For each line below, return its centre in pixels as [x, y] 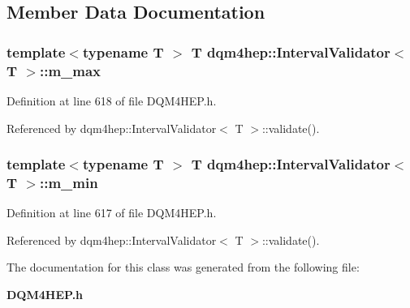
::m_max [70, 70]
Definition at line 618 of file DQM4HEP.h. [112, 100]
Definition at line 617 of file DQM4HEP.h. [112, 213]
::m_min [69, 182]
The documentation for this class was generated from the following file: [183, 267]
